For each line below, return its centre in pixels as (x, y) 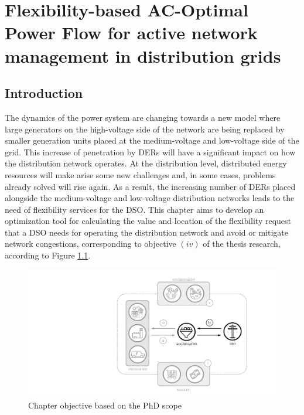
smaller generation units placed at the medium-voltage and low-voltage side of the (152, 140)
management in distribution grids (143, 55)
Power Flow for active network (131, 33)
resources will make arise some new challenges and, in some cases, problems (140, 174)
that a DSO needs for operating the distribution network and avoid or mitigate (146, 232)
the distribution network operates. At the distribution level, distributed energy (146, 163)
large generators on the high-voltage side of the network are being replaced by (145, 129)
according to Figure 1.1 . (48, 255)
